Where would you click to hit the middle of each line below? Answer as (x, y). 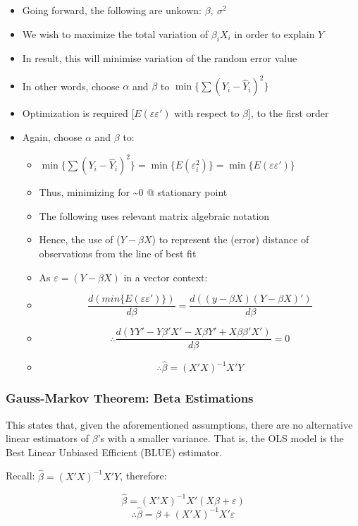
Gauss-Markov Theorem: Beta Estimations (130, 398)
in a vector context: (166, 277)
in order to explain (274, 33)
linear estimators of (48, 438)
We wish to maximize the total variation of (115, 33)
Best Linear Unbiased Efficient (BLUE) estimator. (114, 452)
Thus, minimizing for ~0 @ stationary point (133, 192)
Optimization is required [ (78, 113)
